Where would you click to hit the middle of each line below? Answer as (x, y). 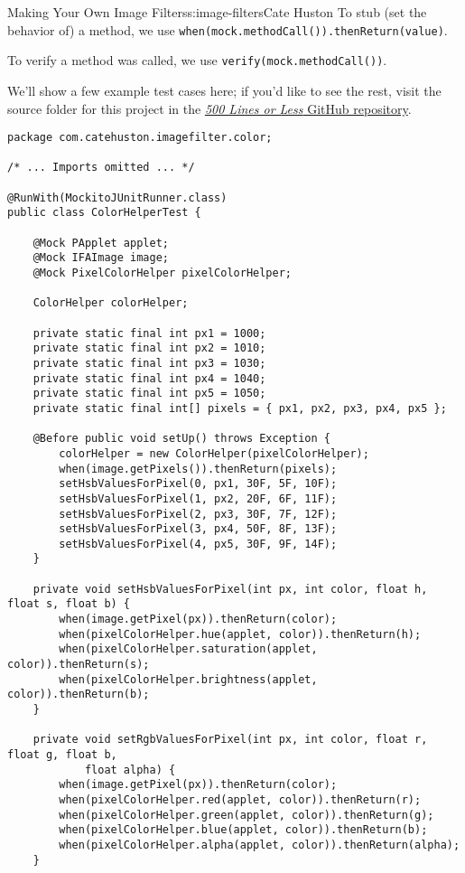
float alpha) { (130, 770)
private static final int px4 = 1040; (149, 378)
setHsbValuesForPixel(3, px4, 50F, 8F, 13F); (198, 529)
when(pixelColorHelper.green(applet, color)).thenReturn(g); (246, 815)
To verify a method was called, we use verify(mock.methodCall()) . (197, 60)
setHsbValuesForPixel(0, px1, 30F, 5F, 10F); (198, 484)
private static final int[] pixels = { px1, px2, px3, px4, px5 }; (240, 408)
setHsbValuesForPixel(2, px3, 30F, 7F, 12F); (198, 514)
